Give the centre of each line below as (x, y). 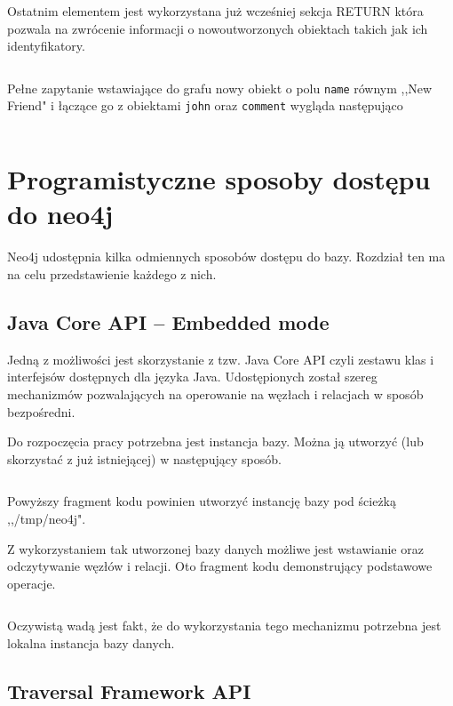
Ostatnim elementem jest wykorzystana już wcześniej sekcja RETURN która (215, 11)
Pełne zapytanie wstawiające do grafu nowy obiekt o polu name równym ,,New (220, 88)
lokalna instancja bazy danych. (91, 642)
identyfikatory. (46, 46)
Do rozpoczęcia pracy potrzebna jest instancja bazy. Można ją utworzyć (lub (215, 441)
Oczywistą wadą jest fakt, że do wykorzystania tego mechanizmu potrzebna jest (224, 626)
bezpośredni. (41, 411)
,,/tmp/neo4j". (47, 518)
